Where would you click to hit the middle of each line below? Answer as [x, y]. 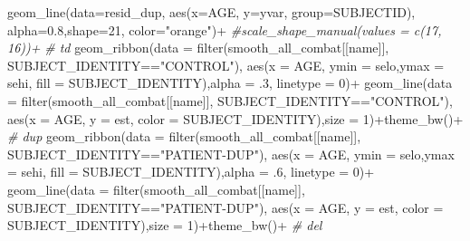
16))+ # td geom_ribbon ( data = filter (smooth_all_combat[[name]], [198, 48]
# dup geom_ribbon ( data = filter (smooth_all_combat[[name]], [184, 136]
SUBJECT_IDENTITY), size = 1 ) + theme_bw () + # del [165, 225]
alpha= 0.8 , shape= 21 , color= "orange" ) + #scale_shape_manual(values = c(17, [225, 29]
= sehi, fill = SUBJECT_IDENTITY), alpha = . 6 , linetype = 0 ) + [191, 172]
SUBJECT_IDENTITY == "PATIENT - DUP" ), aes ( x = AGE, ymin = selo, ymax [231, 154]
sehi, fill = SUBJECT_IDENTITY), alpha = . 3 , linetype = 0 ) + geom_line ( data [230, 83]
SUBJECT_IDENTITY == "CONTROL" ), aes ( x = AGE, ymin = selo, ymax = [226, 65]
